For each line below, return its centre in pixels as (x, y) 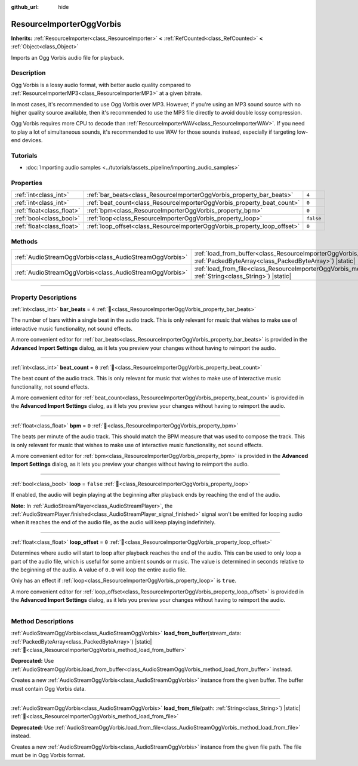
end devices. (27, 140)
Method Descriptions (42, 621)
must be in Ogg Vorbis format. (48, 755)
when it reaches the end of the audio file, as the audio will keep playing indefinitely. (113, 522)
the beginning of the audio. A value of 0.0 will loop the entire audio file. (99, 570)
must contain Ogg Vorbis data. (49, 688)
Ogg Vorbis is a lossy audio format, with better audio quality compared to (101, 85)
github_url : (25, 7)
